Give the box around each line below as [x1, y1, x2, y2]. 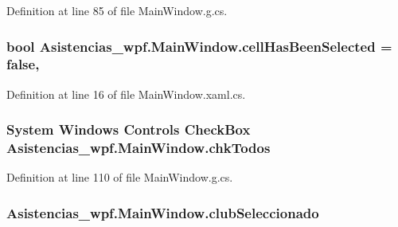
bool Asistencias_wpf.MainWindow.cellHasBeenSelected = [6, 36, 392, 56]
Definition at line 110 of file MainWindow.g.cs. [6, 169, 233, 186]
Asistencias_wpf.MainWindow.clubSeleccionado [6, 202, 319, 222]
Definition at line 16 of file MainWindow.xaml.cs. [6, 85, 246, 102]
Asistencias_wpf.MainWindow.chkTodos [6, 138, 271, 158]
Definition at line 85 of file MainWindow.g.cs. [6, 2, 228, 18]
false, [6, 54, 40, 74]
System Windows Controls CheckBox [6, 119, 251, 139]
